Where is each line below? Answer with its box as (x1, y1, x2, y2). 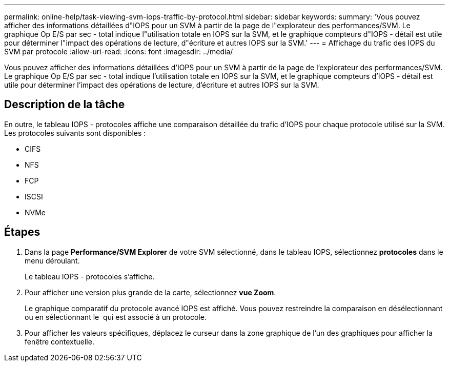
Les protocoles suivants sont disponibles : (4, 128, 146, 137)
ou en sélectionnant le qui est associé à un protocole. (25, 312, 207, 321)
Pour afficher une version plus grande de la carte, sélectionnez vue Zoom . (25, 288, 276, 297)
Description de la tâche (4, 98, 125, 111)
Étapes (4, 226, 40, 239)
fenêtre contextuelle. (25, 337, 94, 346)
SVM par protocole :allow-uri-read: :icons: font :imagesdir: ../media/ (4, 47, 233, 56)
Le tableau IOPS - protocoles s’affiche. (25, 272, 155, 281)
